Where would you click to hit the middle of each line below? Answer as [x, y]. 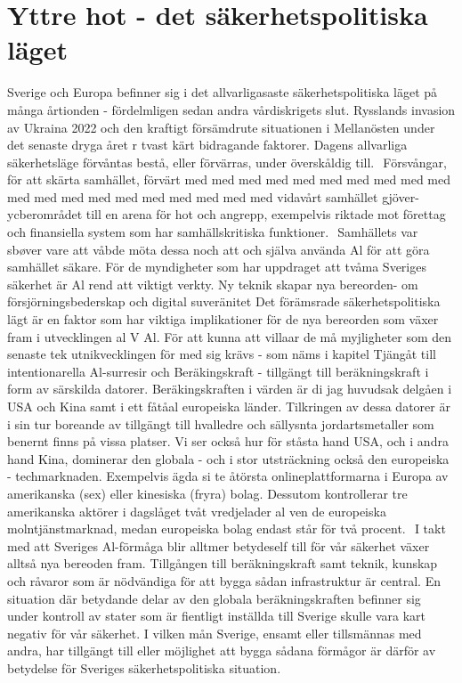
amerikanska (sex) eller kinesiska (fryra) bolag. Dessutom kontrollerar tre [207, 493]
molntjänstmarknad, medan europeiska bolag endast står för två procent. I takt [227, 529]
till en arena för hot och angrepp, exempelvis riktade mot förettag [266, 214]
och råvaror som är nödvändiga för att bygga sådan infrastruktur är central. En [224, 580]
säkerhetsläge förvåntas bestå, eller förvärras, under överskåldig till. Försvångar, [227, 162]
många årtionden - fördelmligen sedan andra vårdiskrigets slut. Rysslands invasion [231, 109]
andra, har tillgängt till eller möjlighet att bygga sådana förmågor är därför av [222, 650]
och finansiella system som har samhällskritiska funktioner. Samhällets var [213, 232]
